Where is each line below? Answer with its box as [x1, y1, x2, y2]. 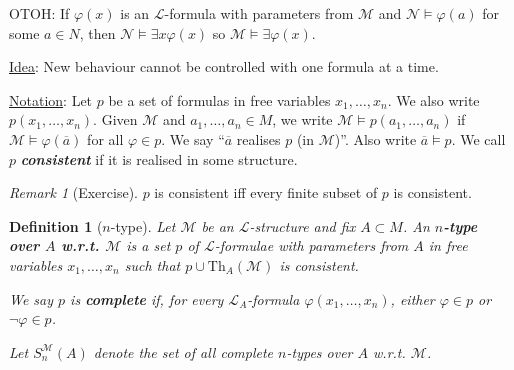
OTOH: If [9, 3, 70, 23]
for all [87, 128, 124, 149]
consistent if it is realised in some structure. [20, 148, 298, 169]
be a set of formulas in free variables [108, 89, 331, 110]
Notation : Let [9, 89, 93, 110]
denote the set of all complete [93, 341, 274, 362]
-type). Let [110, 215, 176, 236]
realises [236, 128, 281, 149]
